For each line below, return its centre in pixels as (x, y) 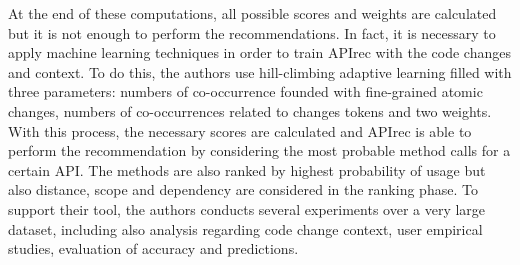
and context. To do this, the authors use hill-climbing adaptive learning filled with (260, 71)
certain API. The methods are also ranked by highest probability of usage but (247, 169)
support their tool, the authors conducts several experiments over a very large (247, 208)
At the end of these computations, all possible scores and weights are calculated (252, 13)
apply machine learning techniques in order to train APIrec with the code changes (259, 52)
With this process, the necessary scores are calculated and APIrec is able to (240, 130)
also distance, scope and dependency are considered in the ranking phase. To (243, 189)
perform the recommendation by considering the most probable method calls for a (259, 150)
